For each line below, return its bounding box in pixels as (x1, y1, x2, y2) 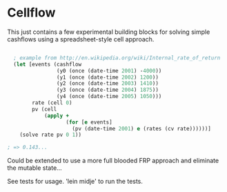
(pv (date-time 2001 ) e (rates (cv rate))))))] (72, 125, 212, 132)
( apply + (43, 112, 70, 119)
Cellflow (7, 5, 56, 21)
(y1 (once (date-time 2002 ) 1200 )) (56, 74, 159, 81)
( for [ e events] (66, 119, 112, 126)
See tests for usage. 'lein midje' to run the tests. (7, 177, 144, 186)
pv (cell (32, 106, 57, 113)
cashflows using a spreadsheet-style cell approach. (7, 35, 155, 43)
